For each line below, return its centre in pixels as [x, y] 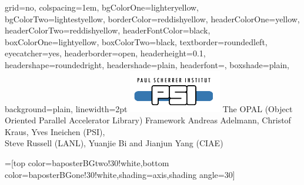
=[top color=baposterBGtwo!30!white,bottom [87, 162]
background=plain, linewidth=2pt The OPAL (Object [149, 108]
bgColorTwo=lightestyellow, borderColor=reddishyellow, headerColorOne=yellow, [152, 18]
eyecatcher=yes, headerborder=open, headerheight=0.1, [105, 53]
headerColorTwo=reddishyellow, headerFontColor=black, [108, 30]
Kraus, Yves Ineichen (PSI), [55, 131]
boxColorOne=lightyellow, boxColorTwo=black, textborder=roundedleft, [136, 41]
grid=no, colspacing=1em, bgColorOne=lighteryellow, [102, 7]
